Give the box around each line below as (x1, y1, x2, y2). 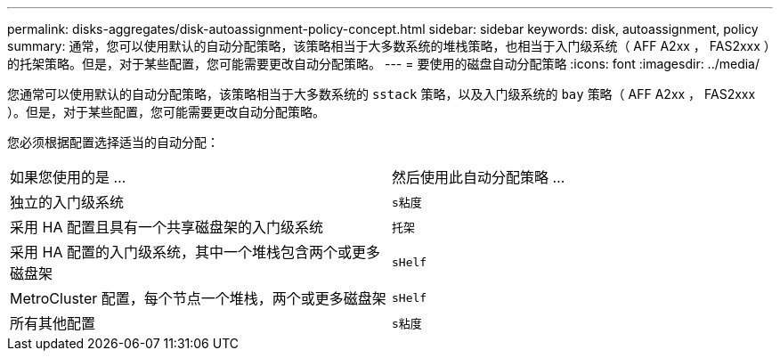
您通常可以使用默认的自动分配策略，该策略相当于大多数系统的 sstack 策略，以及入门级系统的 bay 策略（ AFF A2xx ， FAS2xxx (7, 86, 756, 102)
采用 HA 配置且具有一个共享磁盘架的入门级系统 (10, 218, 323, 236)
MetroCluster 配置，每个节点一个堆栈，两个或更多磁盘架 (10, 289, 386, 307)
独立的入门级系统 (10, 193, 125, 211)
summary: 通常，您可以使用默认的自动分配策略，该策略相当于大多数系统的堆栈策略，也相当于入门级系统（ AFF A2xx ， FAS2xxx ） (7, 38, 770, 53)
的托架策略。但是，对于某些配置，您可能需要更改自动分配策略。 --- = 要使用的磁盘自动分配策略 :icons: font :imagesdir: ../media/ (7, 56, 760, 71)
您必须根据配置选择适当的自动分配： (7, 134, 219, 150)
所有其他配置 (10, 314, 96, 332)
